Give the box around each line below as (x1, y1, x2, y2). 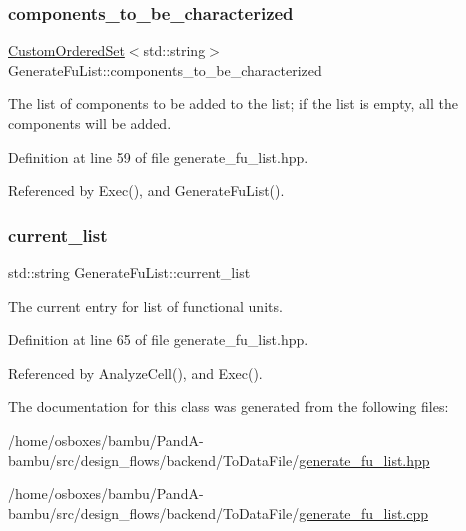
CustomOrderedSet (8, 40, 125, 61)
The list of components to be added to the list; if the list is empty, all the (8, 93, 458, 114)
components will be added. (8, 113, 172, 133)
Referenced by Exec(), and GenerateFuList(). (8, 180, 285, 201)
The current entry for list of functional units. (8, 295, 283, 316)
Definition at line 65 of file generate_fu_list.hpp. (8, 329, 309, 350)
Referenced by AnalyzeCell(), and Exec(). (8, 362, 263, 383)
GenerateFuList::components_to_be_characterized (8, 59, 322, 80)
